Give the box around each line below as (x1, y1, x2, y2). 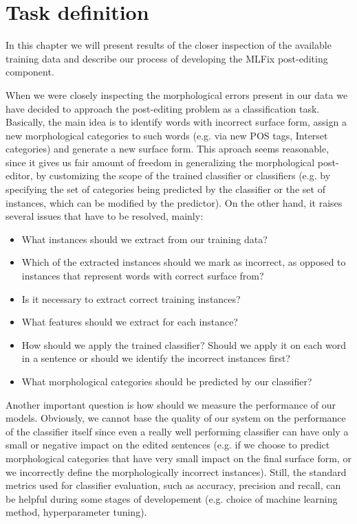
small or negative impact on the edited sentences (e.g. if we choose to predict (6, 437, 330, 452)
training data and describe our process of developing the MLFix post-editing (6, 51, 328, 65)
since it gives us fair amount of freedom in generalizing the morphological (6, 155, 315, 169)
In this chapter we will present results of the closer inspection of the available (6, 38, 332, 52)
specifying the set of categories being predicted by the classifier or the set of (6, 182, 325, 196)
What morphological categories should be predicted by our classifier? (21, 374, 312, 388)
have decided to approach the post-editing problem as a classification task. (6, 101, 320, 115)
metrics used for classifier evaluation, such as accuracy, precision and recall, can (6, 478, 341, 492)
